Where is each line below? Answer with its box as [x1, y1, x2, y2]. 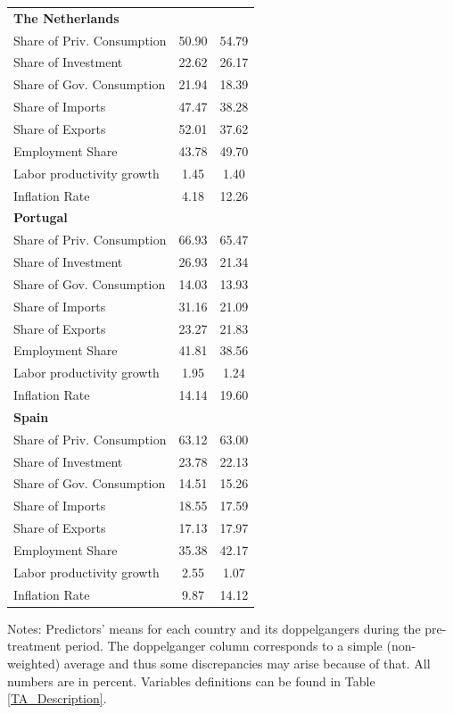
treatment [7, 636, 62, 655]
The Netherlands [13, 8, 119, 27]
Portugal [13, 208, 68, 227]
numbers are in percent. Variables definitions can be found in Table [7, 671, 375, 690]
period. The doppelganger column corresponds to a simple [64, 636, 383, 655]
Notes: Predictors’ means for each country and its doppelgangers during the [7, 619, 421, 637]
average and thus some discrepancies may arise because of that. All [63, 653, 431, 672]
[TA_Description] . [7, 689, 107, 708]
